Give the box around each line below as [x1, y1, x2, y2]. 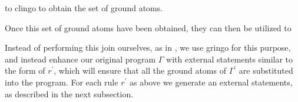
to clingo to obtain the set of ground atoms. [5, 2, 163, 14]
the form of [5, 64, 45, 77]
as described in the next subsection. [5, 87, 134, 100]
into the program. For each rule [5, 75, 118, 88]
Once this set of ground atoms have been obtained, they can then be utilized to [5, 21, 292, 34]
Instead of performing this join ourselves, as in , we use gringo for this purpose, [5, 41, 291, 54]
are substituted [239, 64, 293, 77]
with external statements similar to [166, 52, 293, 65]
